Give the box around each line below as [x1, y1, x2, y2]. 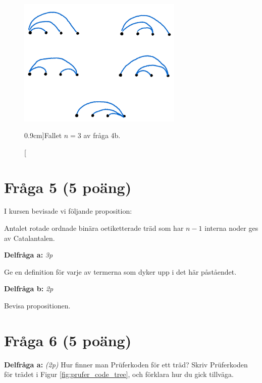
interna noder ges [204, 223, 258, 233]
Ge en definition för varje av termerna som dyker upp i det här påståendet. [4, 266, 237, 277]
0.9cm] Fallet [24, 130, 62, 141]
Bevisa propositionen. [4, 300, 71, 310]
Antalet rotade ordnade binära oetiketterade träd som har [4, 223, 184, 233]
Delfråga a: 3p [4, 249, 53, 260]
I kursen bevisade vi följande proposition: [4, 206, 132, 216]
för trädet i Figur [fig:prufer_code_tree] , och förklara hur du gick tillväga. [4, 369, 234, 379]
